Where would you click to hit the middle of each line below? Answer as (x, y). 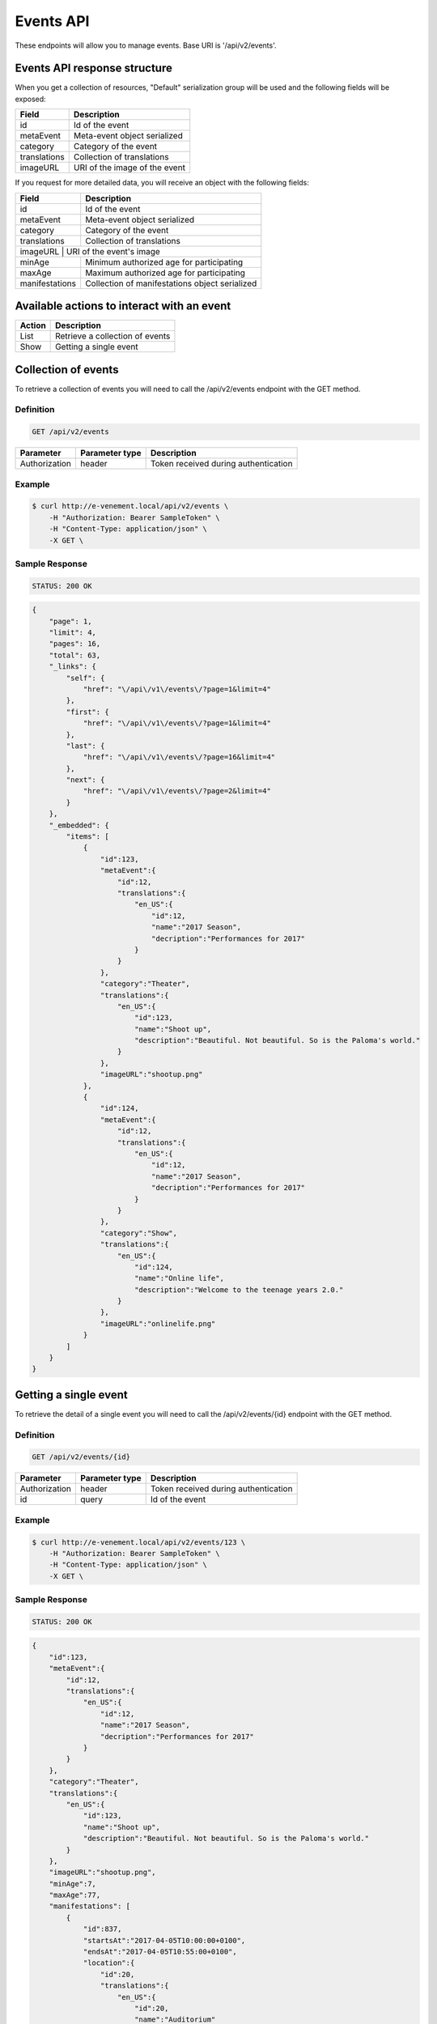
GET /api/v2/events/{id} (81, 1457)
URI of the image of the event (129, 168)
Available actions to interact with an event (123, 306)
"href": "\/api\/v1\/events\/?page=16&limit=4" (179, 757)
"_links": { (73, 667)
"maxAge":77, (75, 1895)
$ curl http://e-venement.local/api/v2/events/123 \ (139, 1542)
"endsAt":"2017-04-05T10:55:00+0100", (160, 1952)
